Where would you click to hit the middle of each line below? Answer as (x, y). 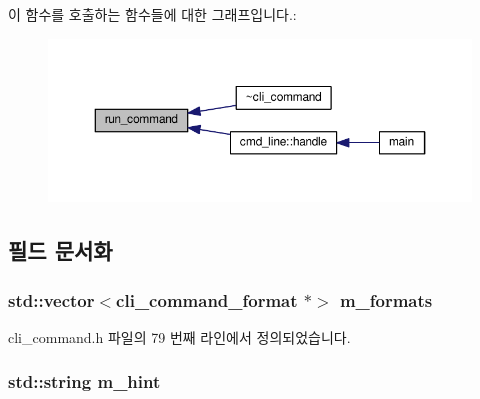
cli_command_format (207, 299)
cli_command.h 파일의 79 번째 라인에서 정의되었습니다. (179, 336)
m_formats (386, 299)
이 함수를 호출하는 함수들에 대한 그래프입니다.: (152, 14)
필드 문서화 (60, 250)
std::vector (51, 299)
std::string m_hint (84, 381)
